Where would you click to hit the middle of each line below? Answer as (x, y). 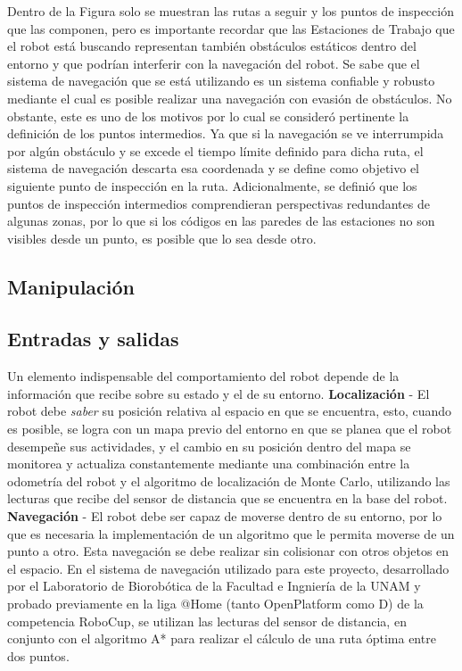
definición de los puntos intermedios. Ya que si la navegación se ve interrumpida (226, 133)
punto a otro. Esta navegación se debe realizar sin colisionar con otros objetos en (228, 551)
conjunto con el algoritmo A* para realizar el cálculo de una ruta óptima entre (222, 638)
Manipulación (71, 286)
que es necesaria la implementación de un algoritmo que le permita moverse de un (231, 533)
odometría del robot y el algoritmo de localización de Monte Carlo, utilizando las (229, 480)
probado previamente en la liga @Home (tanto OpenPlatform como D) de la (215, 604)
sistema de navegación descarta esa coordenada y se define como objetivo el (213, 168)
